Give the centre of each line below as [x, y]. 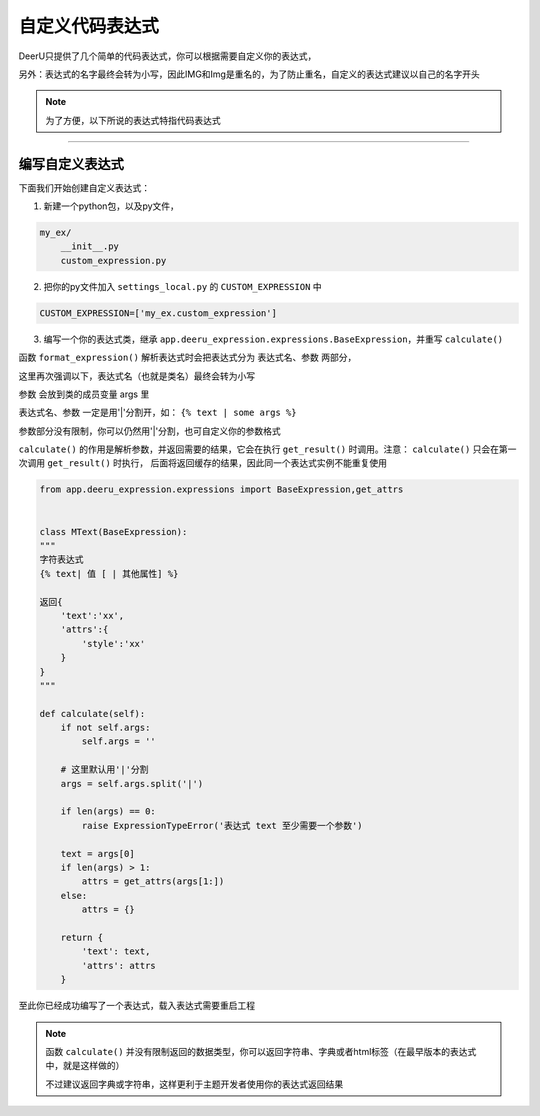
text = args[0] [97, 853]
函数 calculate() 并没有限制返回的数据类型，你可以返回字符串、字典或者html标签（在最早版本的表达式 [261, 1051]
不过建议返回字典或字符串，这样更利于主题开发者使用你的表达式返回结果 [194, 1084]
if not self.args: [105, 728]
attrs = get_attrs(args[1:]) [153, 881]
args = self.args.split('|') [132, 783]
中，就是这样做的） [85, 1066]
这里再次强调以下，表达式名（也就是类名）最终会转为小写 [136, 376]
